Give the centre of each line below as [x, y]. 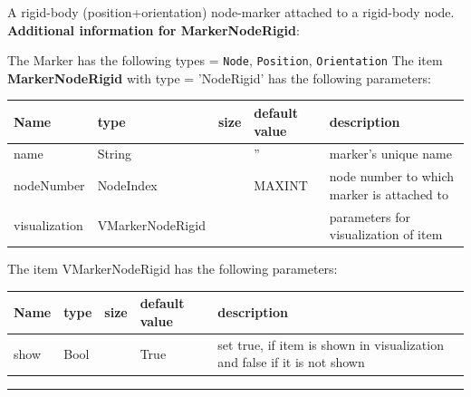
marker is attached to [389, 194]
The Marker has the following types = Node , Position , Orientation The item [225, 60]
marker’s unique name [390, 154]
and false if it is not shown [291, 362]
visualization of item [386, 234]
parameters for [370, 216]
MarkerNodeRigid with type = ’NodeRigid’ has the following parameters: [219, 77]
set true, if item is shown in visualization [331, 344]
